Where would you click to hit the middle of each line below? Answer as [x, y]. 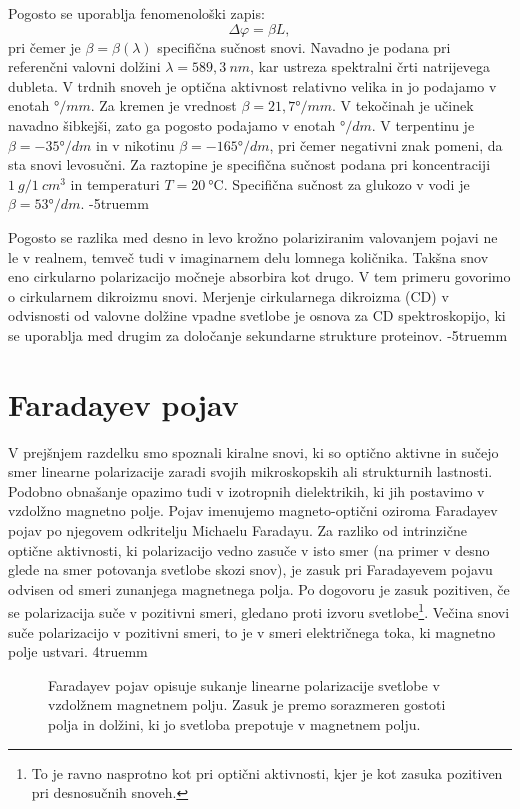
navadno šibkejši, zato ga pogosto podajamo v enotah [172, 124]
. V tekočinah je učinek [403, 105]
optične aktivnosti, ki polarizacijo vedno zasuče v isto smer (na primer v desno [249, 549]
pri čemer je [44, 46]
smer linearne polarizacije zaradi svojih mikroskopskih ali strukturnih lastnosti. [250, 471]
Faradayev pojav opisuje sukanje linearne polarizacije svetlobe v [244, 684]
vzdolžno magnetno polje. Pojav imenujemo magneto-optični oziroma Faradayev [253, 510]
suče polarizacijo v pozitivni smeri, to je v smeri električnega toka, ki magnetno [252, 631]
